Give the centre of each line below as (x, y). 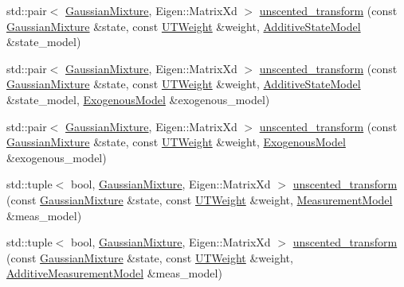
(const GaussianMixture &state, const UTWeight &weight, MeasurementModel (200, 199)
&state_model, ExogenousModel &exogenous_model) (138, 99)
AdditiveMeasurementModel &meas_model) (114, 273)
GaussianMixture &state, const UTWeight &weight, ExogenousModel (176, 142)
